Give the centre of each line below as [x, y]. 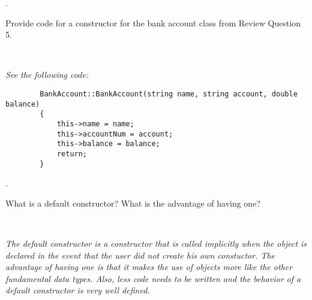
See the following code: [47, 75]
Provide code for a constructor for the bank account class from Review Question [153, 22]
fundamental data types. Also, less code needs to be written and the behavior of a [153, 278]
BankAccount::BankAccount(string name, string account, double [169, 94]
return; [72, 154]
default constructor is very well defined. [78, 290]
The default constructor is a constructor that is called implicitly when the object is [156, 243]
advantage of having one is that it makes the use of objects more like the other [149, 267]
